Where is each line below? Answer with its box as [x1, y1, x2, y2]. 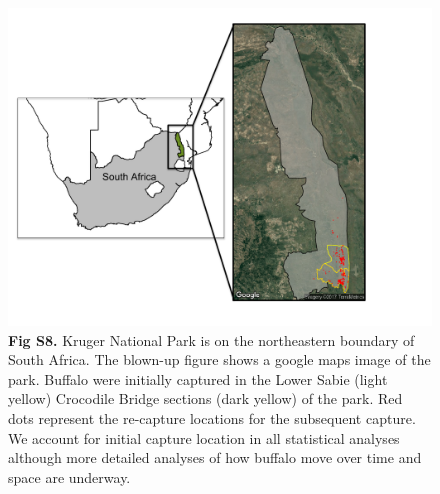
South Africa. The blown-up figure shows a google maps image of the [8, 349, 431, 370]
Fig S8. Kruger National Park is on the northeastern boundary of [8, 329, 415, 350]
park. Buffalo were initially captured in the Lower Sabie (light [8, 368, 388, 389]
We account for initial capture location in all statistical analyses [8, 427, 400, 448]
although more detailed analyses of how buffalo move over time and [8, 447, 422, 468]
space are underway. [8, 466, 131, 487]
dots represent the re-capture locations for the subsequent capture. [8, 407, 416, 428]
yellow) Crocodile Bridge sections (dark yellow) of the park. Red [8, 388, 403, 409]
